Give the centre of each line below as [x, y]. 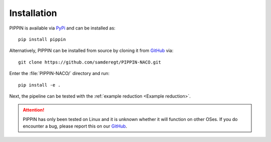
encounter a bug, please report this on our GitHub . [75, 126]
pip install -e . [39, 85]
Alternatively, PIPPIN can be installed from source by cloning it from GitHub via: [91, 50]
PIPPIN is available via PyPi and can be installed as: [62, 28]
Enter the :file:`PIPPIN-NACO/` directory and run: [59, 73]
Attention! [34, 110]
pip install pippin [42, 39]
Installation [33, 13]
